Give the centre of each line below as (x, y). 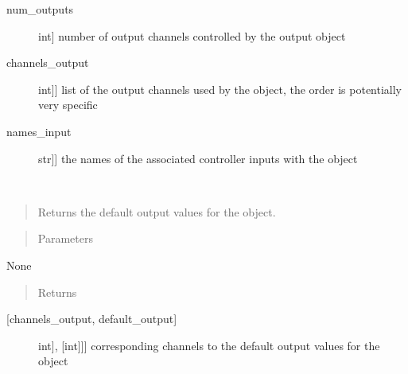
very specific (68, 105)
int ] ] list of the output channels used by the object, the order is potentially (220, 89)
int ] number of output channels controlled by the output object (192, 35)
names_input (39, 131)
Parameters (65, 238)
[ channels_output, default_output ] (92, 319)
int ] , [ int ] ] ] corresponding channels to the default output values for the (209, 345)
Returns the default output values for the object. (157, 211)
